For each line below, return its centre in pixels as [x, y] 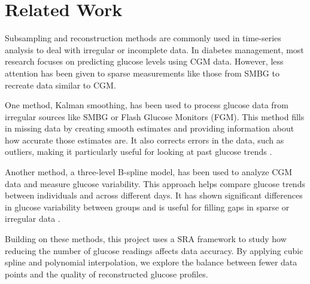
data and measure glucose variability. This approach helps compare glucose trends [155, 183]
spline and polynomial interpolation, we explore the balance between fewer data [151, 262]
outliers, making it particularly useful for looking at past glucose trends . [139, 152]
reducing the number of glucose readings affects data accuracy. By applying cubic [154, 250]
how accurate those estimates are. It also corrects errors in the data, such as [145, 140]
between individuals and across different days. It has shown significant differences [154, 195]
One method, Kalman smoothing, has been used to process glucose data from [147, 105]
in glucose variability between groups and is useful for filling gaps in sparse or [147, 207]
